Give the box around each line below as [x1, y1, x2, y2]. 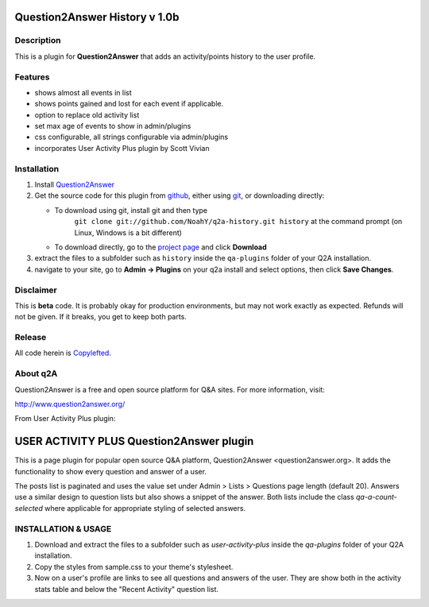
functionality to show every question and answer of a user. [14, 466, 207, 476]
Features [14, 72, 50, 83]
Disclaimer [14, 284, 57, 296]
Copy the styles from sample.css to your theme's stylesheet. [34, 562, 234, 571]
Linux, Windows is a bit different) [74, 227, 183, 238]
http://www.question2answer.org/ [14, 399, 126, 408]
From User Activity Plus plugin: [14, 414, 116, 423]
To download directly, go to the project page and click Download [54, 242, 268, 252]
